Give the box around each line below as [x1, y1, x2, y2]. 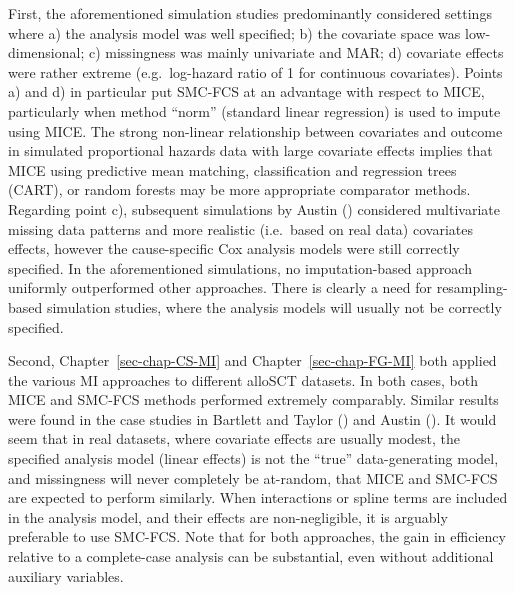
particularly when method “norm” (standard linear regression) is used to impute [8, 100, 501, 121]
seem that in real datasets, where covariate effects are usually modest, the [8, 428, 461, 449]
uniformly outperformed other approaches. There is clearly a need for [8, 277, 432, 298]
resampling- [436, 277, 508, 298]
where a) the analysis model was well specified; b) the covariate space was [8, 22, 461, 43]
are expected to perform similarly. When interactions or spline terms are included [8, 487, 508, 508]
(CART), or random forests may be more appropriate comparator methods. [8, 179, 471, 200]
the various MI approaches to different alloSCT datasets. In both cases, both [8, 369, 478, 390]
